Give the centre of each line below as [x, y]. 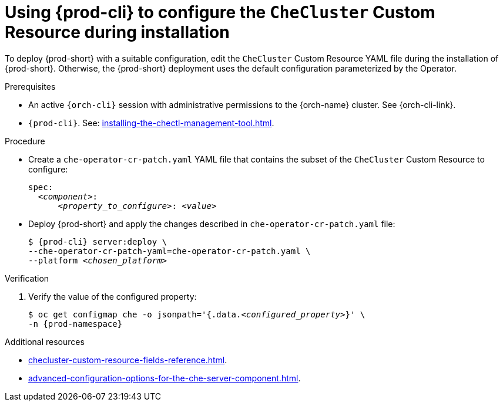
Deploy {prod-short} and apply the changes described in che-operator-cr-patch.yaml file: [212, 224]
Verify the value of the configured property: [113, 296]
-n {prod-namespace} [76, 324]
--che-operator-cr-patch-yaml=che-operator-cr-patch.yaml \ [170, 251]
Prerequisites [30, 86]
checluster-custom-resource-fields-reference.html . [128, 360]
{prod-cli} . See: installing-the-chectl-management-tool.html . [151, 123]
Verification [27, 278]
